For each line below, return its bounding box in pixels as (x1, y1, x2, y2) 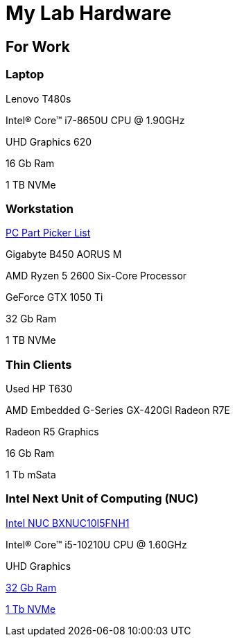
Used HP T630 (6, 383, 73, 395)
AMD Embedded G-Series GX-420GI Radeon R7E (6, 404, 230, 417)
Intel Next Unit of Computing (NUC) (6, 492, 199, 506)
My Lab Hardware (6, 1, 172, 25)
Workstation (6, 201, 73, 216)
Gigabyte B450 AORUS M (6, 248, 122, 261)
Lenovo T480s (6, 92, 71, 105)
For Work (6, 37, 70, 55)
